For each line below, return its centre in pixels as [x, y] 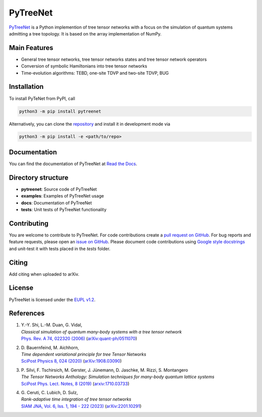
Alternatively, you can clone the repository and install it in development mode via [90, 124]
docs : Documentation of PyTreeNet [57, 203]
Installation [26, 87]
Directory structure [39, 177]
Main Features [31, 48]
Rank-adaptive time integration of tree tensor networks [76, 399]
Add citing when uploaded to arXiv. [44, 274]
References [27, 313]
